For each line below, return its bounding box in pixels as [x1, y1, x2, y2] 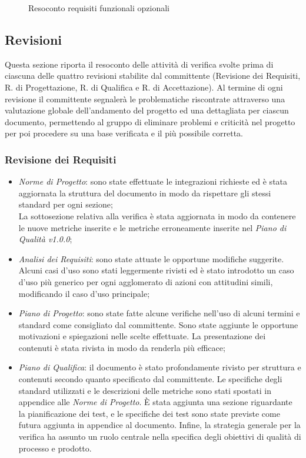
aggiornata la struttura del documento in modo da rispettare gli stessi [18, 186, 271, 199]
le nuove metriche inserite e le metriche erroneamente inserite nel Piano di [18, 221, 287, 233]
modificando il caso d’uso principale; [18, 287, 150, 299]
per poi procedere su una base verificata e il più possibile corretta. [5, 127, 243, 139]
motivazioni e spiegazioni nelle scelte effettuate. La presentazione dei [18, 330, 266, 342]
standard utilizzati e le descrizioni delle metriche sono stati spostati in [18, 384, 271, 396]
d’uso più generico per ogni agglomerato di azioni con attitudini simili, [18, 275, 273, 287]
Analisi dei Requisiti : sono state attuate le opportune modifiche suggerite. [18, 252, 284, 265]
